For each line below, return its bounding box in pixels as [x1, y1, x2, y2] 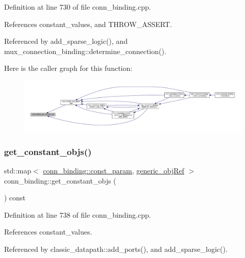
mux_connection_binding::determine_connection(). [4, 45, 166, 56]
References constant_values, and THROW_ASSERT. [4, 18, 172, 29]
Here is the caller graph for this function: [4, 63, 133, 73]
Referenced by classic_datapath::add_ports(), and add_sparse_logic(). [4, 244, 228, 254]
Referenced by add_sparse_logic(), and [4, 36, 128, 46]
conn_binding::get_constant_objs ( [4, 175, 116, 186]
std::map [4, 165, 31, 176]
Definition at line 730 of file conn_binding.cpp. [4, 2, 151, 12]
